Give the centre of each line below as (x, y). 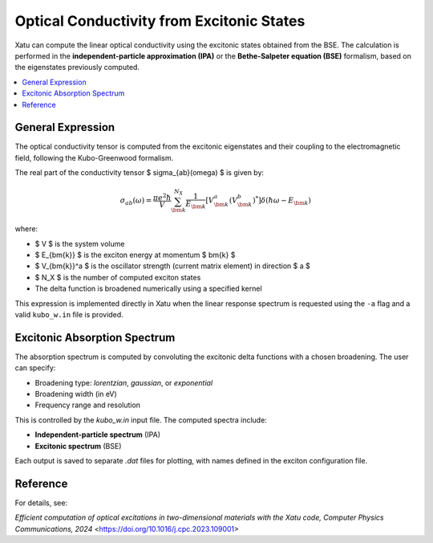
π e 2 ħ (162, 197)
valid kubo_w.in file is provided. (69, 315)
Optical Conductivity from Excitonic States (160, 21)
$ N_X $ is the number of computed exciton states (118, 277)
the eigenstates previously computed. (77, 67)
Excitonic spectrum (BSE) (78, 446)
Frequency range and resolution (87, 405)
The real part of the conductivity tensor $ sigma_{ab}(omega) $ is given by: (140, 173)
